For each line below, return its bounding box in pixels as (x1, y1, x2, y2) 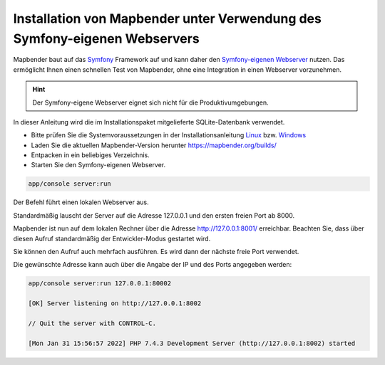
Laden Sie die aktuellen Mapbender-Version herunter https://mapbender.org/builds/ (31, 141, 277, 149)
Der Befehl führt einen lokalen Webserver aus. (13, 198, 149, 206)
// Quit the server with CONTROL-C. (28, 319, 157, 327)
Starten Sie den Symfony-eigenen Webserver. (31, 161, 166, 169)
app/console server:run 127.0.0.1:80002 (28, 280, 171, 287)
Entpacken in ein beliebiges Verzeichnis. (31, 151, 150, 159)
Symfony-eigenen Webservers (13, 31, 200, 46)
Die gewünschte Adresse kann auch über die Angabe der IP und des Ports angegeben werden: (13, 260, 292, 269)
